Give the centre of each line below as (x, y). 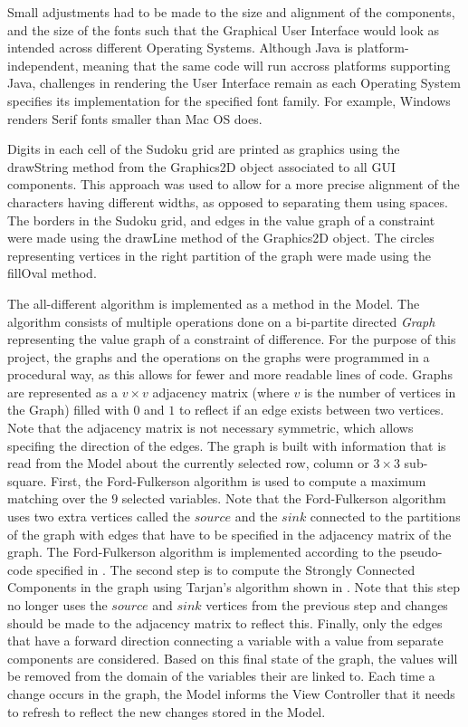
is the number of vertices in (380, 392)
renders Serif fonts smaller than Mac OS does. (135, 118)
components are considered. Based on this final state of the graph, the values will (233, 658)
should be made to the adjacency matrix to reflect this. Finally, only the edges (225, 622)
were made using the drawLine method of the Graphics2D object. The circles (221, 238)
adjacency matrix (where (221, 392)
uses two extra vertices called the (99, 517)
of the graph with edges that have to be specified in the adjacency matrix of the (229, 534)
